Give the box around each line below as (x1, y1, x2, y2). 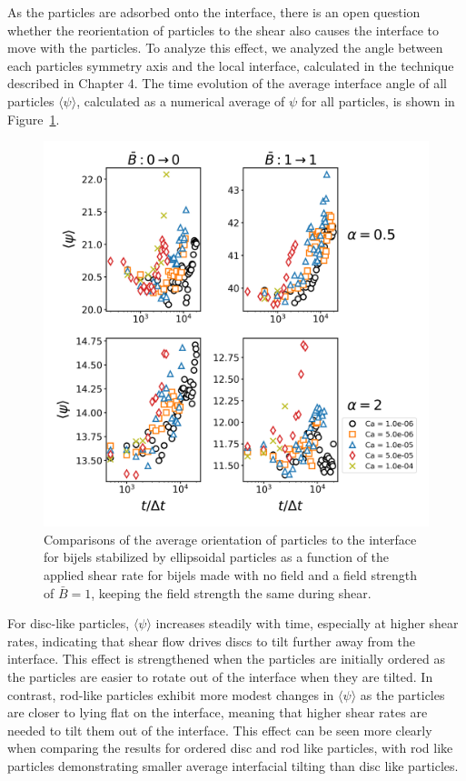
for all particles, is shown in (301, 91, 455, 110)
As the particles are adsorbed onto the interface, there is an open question (7, 3, 421, 21)
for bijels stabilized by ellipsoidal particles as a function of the (44, 547, 390, 566)
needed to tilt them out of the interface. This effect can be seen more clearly (7, 720, 432, 739)
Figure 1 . (7, 109, 60, 128)
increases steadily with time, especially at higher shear (155, 614, 459, 633)
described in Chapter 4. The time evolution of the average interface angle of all (7, 74, 447, 93)
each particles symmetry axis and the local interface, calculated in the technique (7, 55, 454, 75)
